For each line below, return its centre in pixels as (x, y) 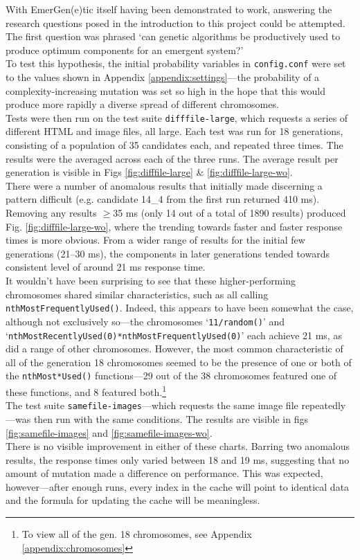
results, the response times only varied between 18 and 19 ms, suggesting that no (178, 459)
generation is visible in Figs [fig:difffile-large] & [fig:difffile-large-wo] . (149, 172)
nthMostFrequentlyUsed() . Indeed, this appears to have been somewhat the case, (180, 308)
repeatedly (324, 405)
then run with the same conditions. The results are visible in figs (171, 418)
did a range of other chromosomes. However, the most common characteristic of (174, 349)
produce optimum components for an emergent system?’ (125, 49)
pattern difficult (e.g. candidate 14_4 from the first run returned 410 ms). (163, 199)
